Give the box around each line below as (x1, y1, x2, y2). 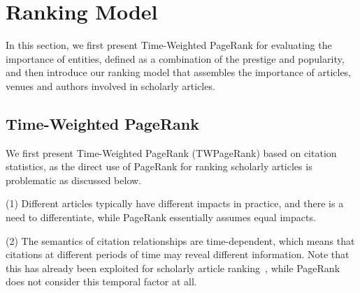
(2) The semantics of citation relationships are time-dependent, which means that (6, 233, 355, 248)
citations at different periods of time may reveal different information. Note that (6, 247, 350, 262)
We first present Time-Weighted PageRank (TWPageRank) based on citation (6, 145, 337, 160)
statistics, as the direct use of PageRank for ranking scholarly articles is (6, 159, 312, 174)
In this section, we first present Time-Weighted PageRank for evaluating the (6, 38, 332, 52)
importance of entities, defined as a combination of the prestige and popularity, (6, 51, 345, 66)
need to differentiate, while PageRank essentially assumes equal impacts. (6, 210, 316, 225)
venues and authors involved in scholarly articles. (6, 78, 215, 93)
